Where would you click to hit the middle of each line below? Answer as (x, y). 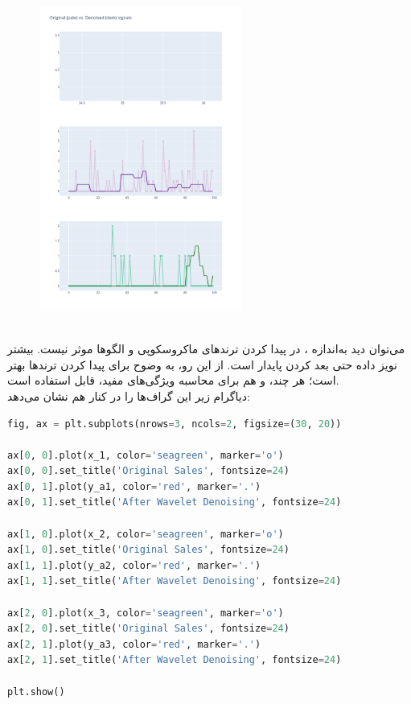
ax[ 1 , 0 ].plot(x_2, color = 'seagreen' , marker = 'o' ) (146, 534)
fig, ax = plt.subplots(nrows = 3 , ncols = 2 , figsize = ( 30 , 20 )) (175, 424)
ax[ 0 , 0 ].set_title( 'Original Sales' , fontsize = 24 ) (148, 471)
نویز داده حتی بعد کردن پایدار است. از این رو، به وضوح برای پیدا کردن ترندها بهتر (202, 364)
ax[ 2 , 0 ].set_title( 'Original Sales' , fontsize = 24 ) (148, 629)
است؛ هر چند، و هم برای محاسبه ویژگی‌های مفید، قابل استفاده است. (173, 380)
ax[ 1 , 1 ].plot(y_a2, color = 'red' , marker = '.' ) (134, 565)
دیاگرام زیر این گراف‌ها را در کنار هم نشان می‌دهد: (129, 395)
